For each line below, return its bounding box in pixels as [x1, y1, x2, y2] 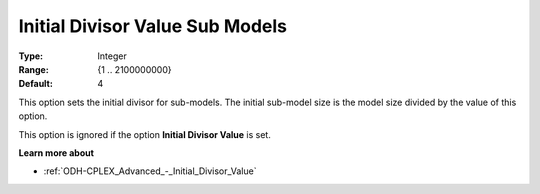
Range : [18, 63, 49, 75]
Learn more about [18, 146, 95, 159]
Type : [18, 50, 44, 62]
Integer [97, 50, 127, 62]
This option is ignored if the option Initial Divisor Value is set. [18, 128, 272, 140]
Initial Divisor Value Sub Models [18, 15, 288, 37]
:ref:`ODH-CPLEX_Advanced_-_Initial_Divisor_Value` [43, 165, 257, 177]
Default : [18, 78, 54, 90]
